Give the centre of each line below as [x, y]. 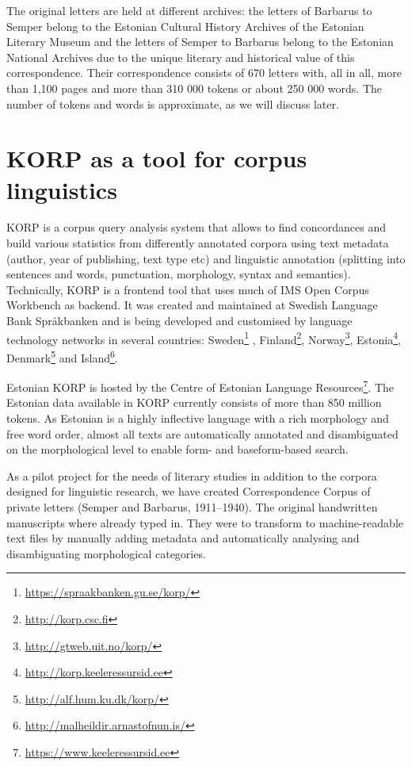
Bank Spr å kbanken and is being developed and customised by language [179, 321]
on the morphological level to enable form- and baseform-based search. [177, 449]
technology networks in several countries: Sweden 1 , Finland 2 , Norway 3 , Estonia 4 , [204, 338]
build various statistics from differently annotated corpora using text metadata [198, 243]
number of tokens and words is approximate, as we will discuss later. [173, 103]
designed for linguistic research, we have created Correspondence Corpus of [189, 491]
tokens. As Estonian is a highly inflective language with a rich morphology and [198, 417]
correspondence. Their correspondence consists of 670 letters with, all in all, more [204, 73]
